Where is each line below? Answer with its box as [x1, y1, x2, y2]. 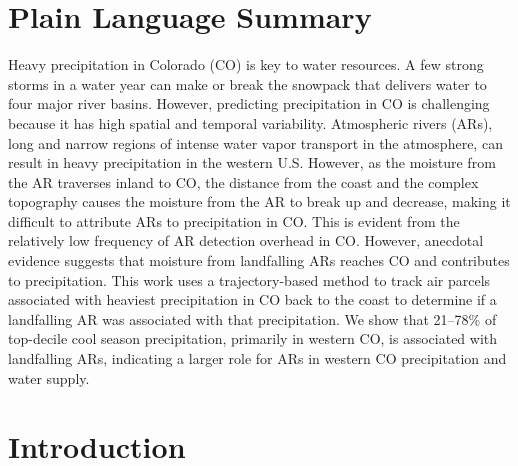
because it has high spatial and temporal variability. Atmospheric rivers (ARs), [8, 112, 493, 133]
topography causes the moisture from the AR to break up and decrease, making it [8, 191, 511, 212]
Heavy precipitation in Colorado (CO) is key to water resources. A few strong [8, 54, 484, 75]
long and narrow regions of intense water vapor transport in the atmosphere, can [8, 132, 503, 153]
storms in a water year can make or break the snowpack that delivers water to [8, 73, 487, 94]
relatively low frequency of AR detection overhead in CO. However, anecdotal [8, 230, 484, 251]
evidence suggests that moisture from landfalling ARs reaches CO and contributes [8, 250, 510, 271]
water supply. [8, 367, 90, 388]
